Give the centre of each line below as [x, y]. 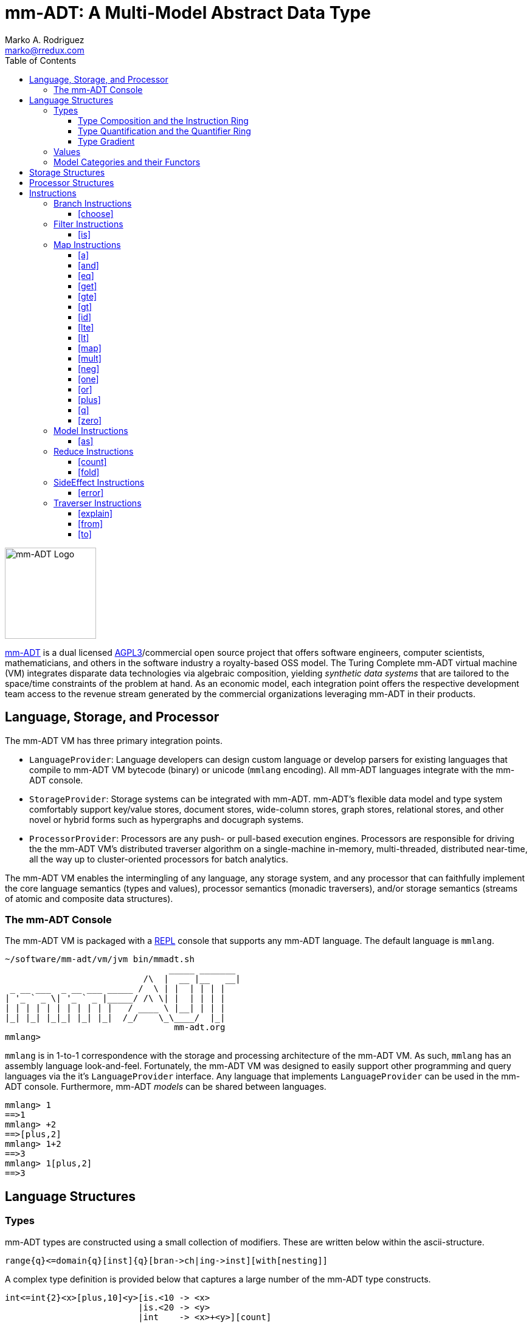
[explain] [95, 513]
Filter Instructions [88, 224]
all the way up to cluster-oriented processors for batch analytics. [159, 859]
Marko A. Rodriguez [45, 40]
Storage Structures [67, 172]
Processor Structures [72, 182]
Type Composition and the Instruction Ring [163, 120]
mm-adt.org [200, 1027]
